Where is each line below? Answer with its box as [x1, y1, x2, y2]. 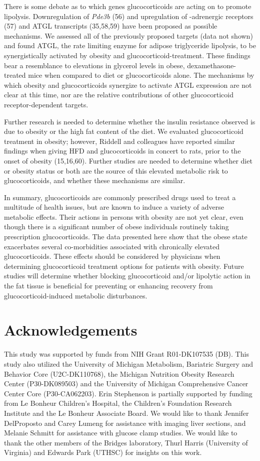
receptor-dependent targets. [4, 99, 88, 109]
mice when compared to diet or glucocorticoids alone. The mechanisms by [28, 70, 254, 80]
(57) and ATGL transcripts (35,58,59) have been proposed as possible [4, 21, 217, 31]
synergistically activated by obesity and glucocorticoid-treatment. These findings [4, 50, 250, 60]
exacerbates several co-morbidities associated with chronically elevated [4, 241, 219, 251]
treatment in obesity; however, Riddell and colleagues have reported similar [4, 135, 235, 146]
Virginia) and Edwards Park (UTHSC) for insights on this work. [4, 447, 202, 457]
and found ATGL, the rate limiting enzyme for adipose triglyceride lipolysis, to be [4, 40, 256, 51]
